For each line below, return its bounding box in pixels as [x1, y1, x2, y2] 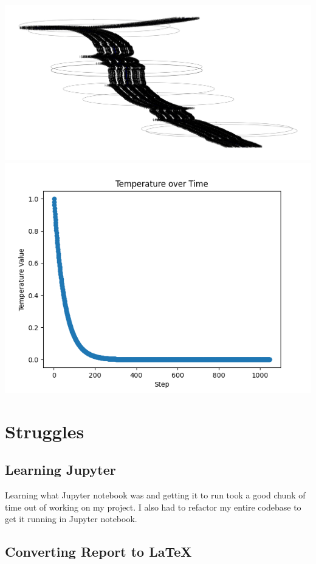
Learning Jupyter [5, 460, 116, 479]
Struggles [5, 418, 84, 443]
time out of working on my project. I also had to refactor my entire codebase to [5, 500, 301, 513]
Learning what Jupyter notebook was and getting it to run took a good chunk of [5, 489, 306, 501]
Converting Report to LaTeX [5, 542, 192, 561]
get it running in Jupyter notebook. [5, 512, 137, 525]
